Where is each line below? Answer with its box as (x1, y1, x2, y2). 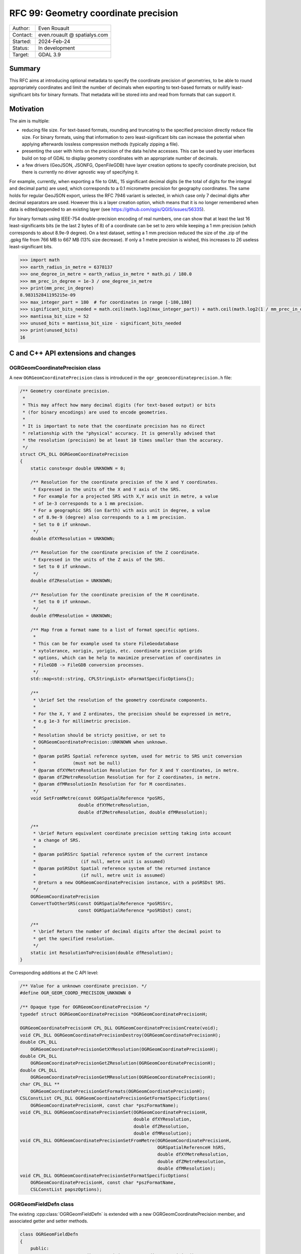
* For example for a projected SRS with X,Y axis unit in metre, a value (33, 494, 218, 499)
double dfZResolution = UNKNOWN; (30, 577, 113, 583)
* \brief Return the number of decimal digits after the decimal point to (33, 928, 221, 934)
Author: (12, 25, 30, 32)
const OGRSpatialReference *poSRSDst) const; (78, 908, 192, 913)
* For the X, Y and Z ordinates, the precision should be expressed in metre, (33, 711, 232, 717)
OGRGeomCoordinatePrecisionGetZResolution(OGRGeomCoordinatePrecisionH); (30, 1060, 216, 1066)
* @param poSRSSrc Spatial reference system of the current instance (33, 852, 208, 857)
